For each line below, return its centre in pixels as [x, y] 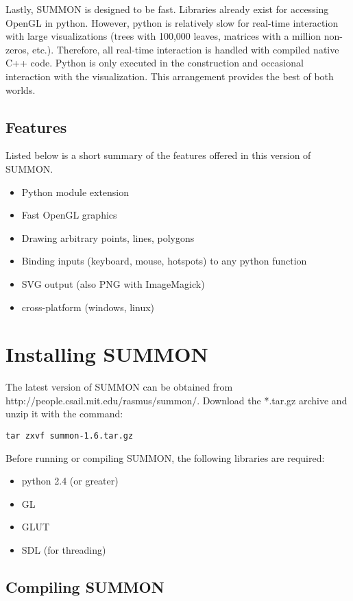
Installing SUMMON [107, 354]
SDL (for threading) [64, 550]
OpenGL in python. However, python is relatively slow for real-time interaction [172, 22]
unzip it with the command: [64, 414]
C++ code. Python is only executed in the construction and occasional [155, 63]
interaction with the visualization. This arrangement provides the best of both [170, 76]
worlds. [21, 89]
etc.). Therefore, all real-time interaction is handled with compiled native [185, 49]
